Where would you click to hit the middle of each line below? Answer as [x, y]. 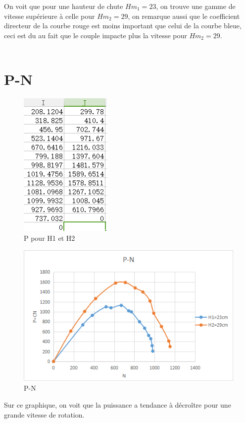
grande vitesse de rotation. [44, 414]
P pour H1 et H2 [49, 238]
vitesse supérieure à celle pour [49, 16]
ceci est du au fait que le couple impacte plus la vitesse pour [96, 35]
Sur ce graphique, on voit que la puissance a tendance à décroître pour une [118, 404]
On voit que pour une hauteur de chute [64, 6]
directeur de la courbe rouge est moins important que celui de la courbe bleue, [123, 26]
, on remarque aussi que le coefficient [184, 16]
